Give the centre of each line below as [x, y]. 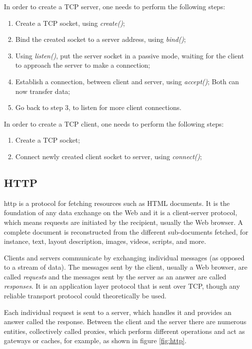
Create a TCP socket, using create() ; [70, 23]
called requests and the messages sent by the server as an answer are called [115, 276]
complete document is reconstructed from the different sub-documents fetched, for [126, 231]
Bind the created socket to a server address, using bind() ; [100, 39]
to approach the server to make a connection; [83, 65]
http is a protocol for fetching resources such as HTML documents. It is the [117, 203]
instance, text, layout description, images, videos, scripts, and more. [105, 241]
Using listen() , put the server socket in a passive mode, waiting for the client [130, 55]
